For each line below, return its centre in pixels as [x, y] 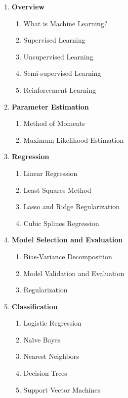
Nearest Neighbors [51, 356]
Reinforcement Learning [60, 89]
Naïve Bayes [42, 339]
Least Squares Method [57, 190]
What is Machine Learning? [65, 23]
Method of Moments [54, 123]
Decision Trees [45, 373]
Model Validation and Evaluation [74, 273]
